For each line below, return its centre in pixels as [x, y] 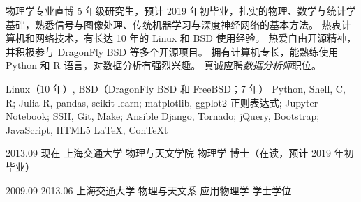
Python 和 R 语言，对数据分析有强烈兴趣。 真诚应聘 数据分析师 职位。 [163, 65]
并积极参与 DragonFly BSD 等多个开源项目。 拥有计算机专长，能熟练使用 [172, 51]
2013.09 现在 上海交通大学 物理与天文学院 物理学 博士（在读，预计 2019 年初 [180, 153]
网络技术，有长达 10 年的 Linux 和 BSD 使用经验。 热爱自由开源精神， [196, 38]
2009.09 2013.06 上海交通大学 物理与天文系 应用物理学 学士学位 [149, 190]
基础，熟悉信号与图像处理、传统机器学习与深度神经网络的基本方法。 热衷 [174, 24]
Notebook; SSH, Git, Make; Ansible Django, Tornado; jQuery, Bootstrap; [163, 116]
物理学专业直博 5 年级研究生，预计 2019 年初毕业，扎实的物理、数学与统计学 [181, 10]
